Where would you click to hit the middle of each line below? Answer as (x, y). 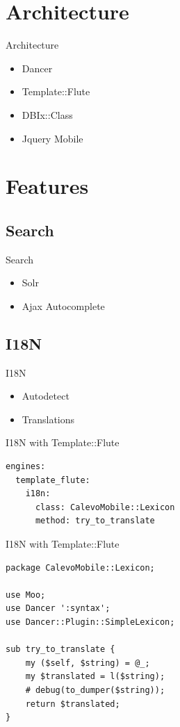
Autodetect (46, 396)
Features (47, 186)
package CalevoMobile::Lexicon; (80, 567)
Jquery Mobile (52, 138)
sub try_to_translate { (60, 650)
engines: (26, 467)
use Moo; (26, 595)
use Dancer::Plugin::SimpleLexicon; (90, 622)
